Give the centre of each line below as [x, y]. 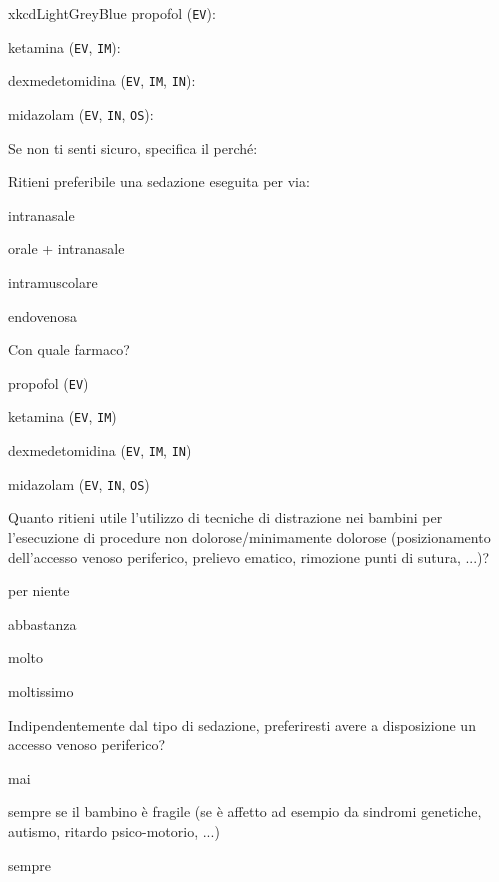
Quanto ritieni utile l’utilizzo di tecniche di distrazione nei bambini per [225, 517]
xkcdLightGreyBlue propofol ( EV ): [112, 13]
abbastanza [42, 623]
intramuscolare [53, 282]
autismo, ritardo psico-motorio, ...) [114, 830]
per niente [39, 590]
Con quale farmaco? [69, 349]
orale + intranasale [66, 248]
